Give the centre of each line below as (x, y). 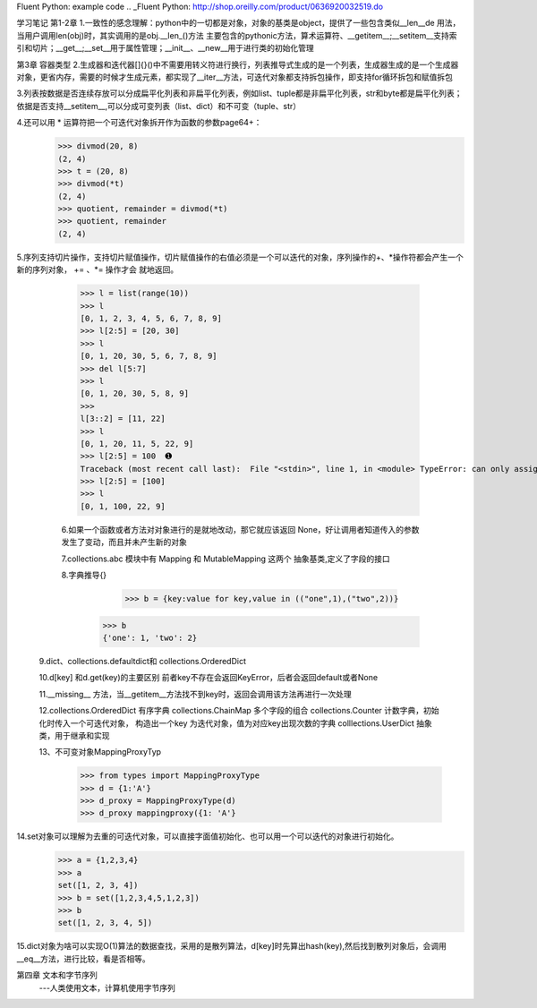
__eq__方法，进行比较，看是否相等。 (84, 959)
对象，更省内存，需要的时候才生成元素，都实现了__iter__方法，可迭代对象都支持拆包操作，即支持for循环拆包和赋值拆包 (235, 77)
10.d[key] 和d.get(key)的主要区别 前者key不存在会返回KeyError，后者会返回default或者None (209, 678)
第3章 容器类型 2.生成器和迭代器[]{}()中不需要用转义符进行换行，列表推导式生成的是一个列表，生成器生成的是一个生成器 (238, 64)
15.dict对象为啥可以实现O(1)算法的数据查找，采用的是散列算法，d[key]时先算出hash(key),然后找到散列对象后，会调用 (231, 946)
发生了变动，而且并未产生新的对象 (124, 542)
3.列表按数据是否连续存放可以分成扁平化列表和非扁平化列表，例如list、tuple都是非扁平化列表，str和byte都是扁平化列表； (239, 93)
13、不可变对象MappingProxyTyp (100, 752)
